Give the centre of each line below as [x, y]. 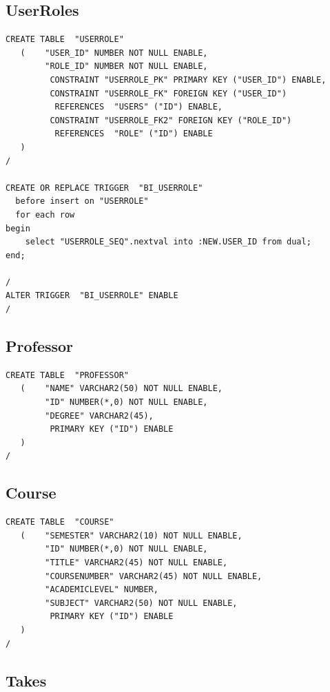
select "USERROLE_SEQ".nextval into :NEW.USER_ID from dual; [168, 242]
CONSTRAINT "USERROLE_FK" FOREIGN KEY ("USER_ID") [168, 93]
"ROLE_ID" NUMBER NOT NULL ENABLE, [126, 66]
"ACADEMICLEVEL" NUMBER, [102, 590]
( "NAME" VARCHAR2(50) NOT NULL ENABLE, [121, 389]
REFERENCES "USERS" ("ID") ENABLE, [138, 107]
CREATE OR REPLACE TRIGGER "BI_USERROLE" [104, 188]
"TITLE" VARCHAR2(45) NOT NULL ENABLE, [136, 563]
